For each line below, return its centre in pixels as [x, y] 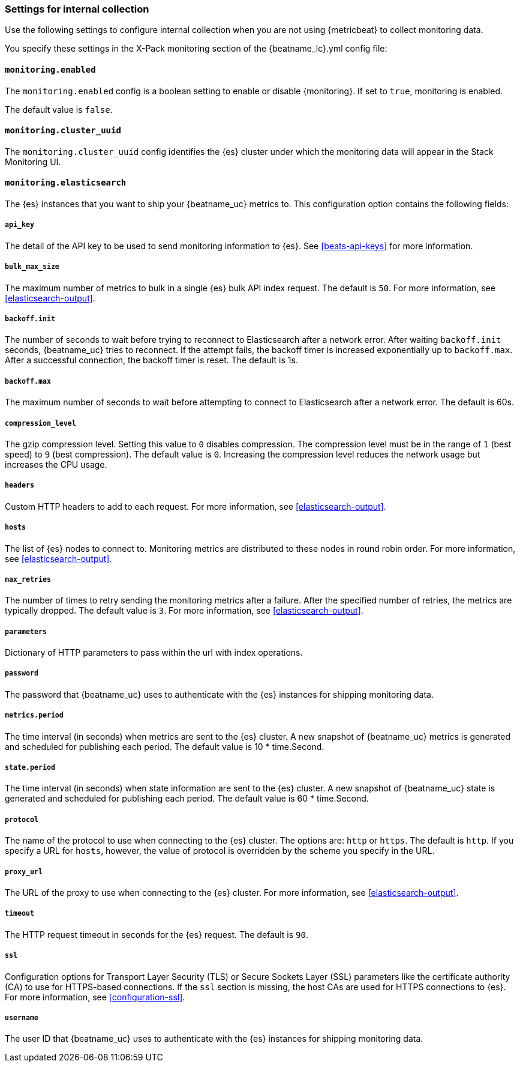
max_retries [28, 579]
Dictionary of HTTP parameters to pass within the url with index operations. [154, 653]
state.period [30, 768]
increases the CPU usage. [56, 464]
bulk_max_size [32, 267]
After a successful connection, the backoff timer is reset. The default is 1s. [151, 360]
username [22, 1017]
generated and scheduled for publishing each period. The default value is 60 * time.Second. [187, 799]
